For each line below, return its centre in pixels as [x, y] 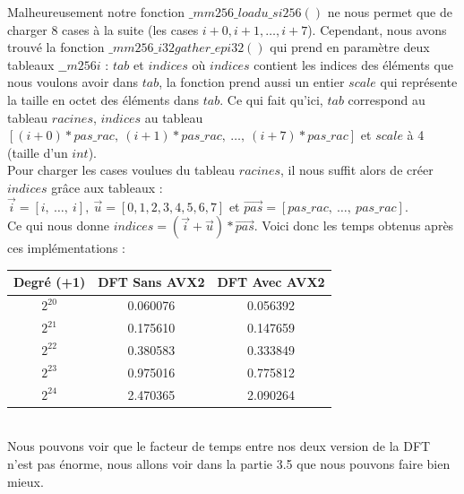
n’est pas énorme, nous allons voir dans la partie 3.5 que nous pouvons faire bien [229, 463]
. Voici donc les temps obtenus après [354, 225]
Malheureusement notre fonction [96, 12]
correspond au [387, 99]
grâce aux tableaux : [107, 187]
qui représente [419, 82]
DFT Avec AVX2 [271, 282]
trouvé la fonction [56, 47]
